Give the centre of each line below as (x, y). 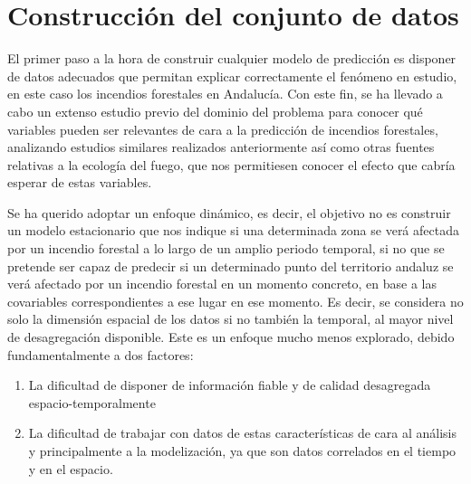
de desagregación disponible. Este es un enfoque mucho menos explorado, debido (231, 337)
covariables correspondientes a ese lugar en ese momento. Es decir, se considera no (235, 301)
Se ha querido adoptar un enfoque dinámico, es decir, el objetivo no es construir (229, 212)
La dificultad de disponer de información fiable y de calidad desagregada (230, 385)
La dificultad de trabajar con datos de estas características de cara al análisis (243, 433)
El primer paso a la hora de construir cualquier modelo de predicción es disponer (232, 58)
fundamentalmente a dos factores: (101, 354)
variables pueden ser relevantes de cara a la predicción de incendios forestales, (223, 129)
